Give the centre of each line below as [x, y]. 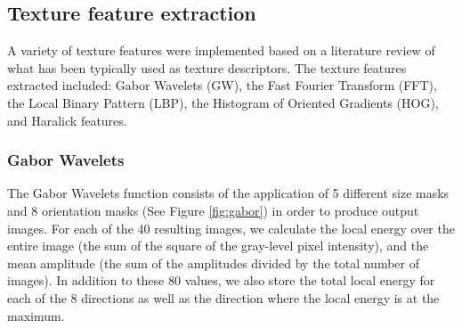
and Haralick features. [67, 120]
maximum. [36, 315]
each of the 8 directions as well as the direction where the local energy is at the [223, 297]
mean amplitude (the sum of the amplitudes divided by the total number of [213, 262]
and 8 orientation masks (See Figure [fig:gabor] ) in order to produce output [213, 210]
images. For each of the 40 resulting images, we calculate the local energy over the [231, 228]
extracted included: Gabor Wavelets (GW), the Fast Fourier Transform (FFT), [222, 85]
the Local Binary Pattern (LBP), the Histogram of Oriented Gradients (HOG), [223, 102]
